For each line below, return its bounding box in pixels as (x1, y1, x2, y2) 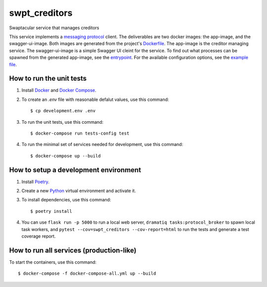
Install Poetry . (21, 179, 49, 185)
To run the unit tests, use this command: (21, 119, 104, 125)
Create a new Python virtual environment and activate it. (21, 188, 136, 194)
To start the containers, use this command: (9, 259, 96, 265)
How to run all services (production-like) (9, 246, 137, 254)
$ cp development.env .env (30, 108, 96, 114)
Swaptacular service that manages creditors (9, 25, 99, 31)
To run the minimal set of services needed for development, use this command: (21, 142, 183, 147)
